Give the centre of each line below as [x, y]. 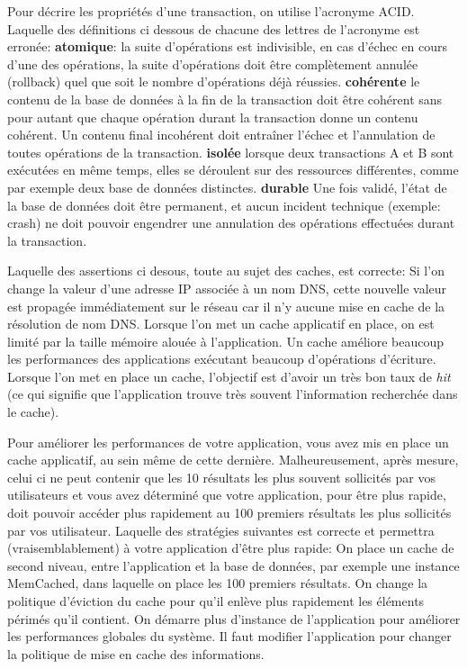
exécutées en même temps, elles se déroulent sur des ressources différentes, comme [233, 170]
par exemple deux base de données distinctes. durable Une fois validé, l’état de [227, 187]
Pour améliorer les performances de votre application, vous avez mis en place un [228, 442]
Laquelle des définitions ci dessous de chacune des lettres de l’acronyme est [214, 28]
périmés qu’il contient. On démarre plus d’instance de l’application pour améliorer [234, 618]
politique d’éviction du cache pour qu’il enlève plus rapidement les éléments [216, 601]
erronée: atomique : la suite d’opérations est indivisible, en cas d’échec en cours [227, 46]
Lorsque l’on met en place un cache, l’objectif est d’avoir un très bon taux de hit [229, 376]
